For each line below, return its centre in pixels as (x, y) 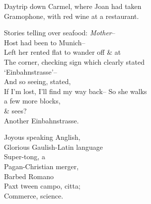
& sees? (15, 110)
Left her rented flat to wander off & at (63, 52)
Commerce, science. (34, 195)
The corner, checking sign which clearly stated (74, 61)
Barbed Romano (29, 176)
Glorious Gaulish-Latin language (53, 147)
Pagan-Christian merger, (41, 166)
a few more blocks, (32, 101)
